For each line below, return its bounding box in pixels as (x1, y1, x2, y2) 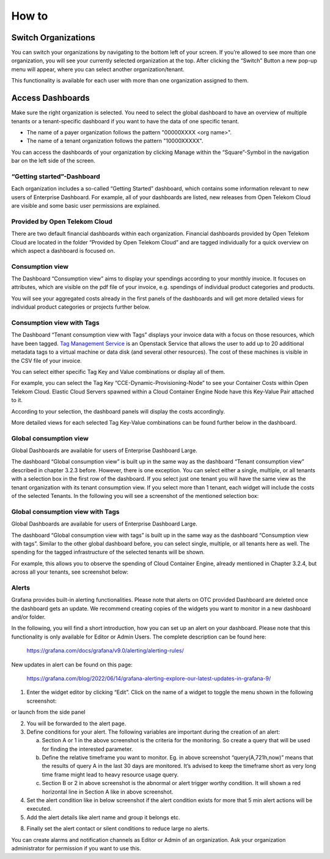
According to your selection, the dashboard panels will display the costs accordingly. (11, 408, 226, 415)
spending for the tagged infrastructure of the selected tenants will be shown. (11, 549, 205, 556)
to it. (11, 397, 23, 404)
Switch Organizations (11, 32, 95, 43)
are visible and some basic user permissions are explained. (11, 202, 160, 210)
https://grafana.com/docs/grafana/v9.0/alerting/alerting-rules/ (26, 647, 185, 654)
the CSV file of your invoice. (11, 357, 82, 364)
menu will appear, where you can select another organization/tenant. (11, 65, 185, 73)
